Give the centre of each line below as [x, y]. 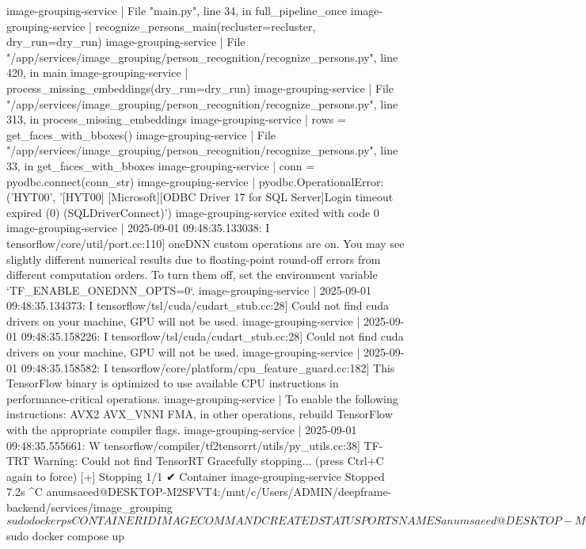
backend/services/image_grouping [89, 507]
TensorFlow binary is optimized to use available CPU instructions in [173, 383]
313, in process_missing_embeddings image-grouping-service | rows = [176, 119]
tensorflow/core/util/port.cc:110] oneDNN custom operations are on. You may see [205, 243]
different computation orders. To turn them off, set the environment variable [192, 274]
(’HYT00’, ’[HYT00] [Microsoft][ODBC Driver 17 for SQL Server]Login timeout [200, 197]
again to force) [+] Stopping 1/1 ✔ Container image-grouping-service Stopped [196, 476]
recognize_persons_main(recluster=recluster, [205, 26]
